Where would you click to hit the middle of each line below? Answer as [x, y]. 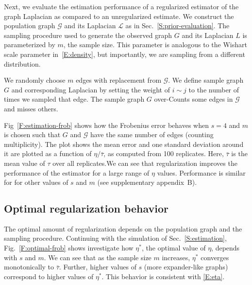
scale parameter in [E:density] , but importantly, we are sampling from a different [125, 54]
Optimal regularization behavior [86, 208]
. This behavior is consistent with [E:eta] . [163, 276]
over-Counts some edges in [193, 99]
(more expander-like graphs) [186, 267]
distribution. [22, 63]
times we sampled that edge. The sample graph [74, 99]
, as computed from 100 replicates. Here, [164, 153]
